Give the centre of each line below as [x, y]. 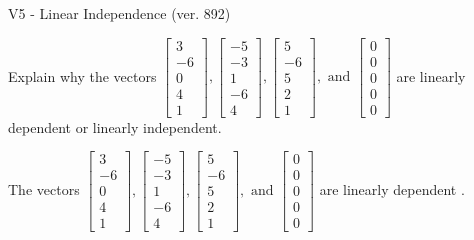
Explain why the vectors [82, 75]
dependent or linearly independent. [115, 126]
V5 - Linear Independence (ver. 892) [119, 13]
